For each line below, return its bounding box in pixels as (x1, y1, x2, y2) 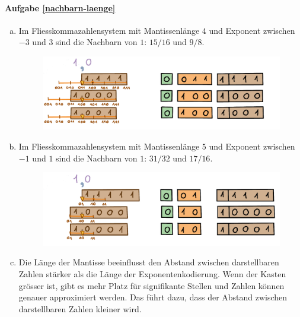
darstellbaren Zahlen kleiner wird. (18, 302, 142, 315)
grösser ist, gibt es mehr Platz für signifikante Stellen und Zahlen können (18, 279, 285, 291)
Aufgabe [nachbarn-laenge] (5, 1, 116, 14)
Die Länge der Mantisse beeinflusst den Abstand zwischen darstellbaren (18, 256, 279, 268)
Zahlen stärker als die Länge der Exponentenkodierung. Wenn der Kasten (18, 267, 286, 280)
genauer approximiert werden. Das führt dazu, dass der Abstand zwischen (18, 291, 288, 303)
